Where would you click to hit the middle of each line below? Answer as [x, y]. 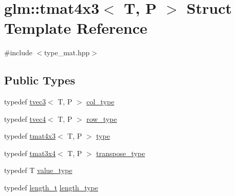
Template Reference [76, 28]
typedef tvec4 [25, 118]
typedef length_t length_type [51, 188]
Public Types [40, 80]
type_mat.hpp [67, 52]
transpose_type [121, 153]
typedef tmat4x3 [30, 136]
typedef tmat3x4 [30, 153]
